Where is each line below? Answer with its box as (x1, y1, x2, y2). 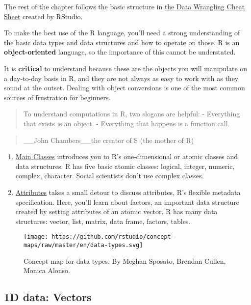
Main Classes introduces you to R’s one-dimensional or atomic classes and (15, 151, 238, 162)
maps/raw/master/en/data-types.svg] (24, 241, 143, 249)
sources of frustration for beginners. (4, 92, 111, 102)
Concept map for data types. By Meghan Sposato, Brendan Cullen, (24, 255, 226, 266)
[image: (24, 233, 49, 241)
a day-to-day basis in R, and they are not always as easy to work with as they (4, 73, 239, 83)
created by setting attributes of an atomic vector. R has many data (15, 206, 218, 217)
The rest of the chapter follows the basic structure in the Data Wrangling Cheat (4, 1, 245, 11)
